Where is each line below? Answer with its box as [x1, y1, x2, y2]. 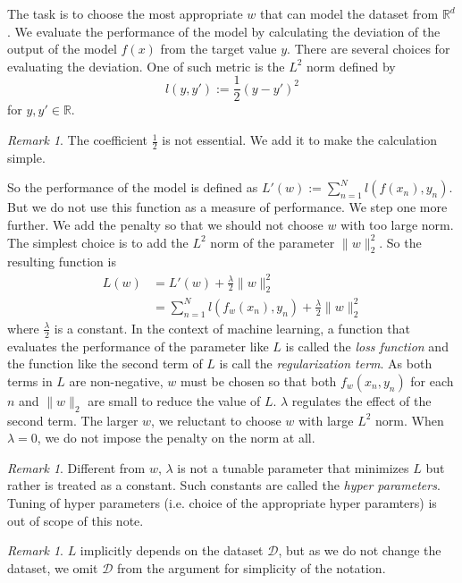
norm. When [375, 410, 444, 429]
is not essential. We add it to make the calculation [162, 131, 438, 149]
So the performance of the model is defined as [7, 178, 258, 197]
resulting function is [7, 252, 116, 271]
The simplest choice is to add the [7, 232, 189, 251]
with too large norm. [340, 215, 454, 234]
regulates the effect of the [291, 391, 432, 410]
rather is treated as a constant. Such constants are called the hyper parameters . [7, 476, 441, 494]
